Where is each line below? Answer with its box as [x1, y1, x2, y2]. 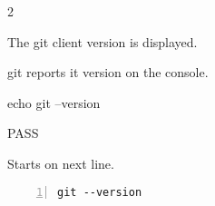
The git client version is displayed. [7, 32, 198, 51]
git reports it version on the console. [7, 63, 209, 82]
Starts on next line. [7, 153, 114, 172]
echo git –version [7, 93, 101, 112]
